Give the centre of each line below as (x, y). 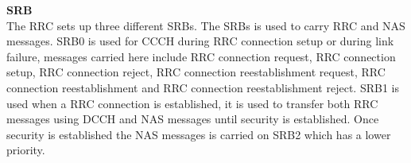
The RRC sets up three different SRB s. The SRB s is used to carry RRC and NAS (206, 25)
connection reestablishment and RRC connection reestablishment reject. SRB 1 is (203, 87)
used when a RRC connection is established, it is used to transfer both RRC (192, 103)
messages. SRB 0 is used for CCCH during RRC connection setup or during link (200, 41)
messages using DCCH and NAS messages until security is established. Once (193, 119)
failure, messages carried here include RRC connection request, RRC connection (201, 56)
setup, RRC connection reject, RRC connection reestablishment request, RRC (196, 72)
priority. (26, 150)
